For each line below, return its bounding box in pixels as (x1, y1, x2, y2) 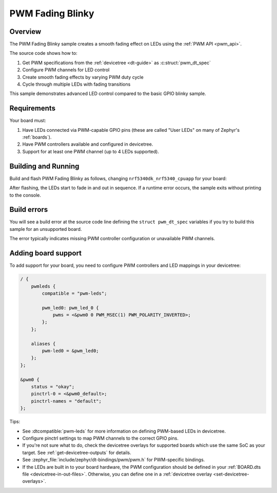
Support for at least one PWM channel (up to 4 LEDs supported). (22, 148, 159, 154)
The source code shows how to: (9, 50, 77, 56)
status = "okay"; (31, 384, 75, 389)
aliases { (31, 341, 56, 346)
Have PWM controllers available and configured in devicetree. (22, 141, 153, 147)
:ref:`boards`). (22, 134, 52, 141)
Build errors (9, 205, 48, 214)
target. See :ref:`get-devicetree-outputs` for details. (22, 449, 132, 456)
